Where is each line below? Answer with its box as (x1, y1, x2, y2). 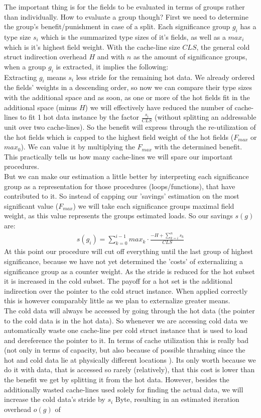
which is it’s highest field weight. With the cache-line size (4, 41, 180, 52)
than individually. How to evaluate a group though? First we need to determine (4, 11, 248, 22)
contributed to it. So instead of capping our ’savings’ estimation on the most (4, 191, 239, 201)
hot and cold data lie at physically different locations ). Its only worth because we (4, 354, 256, 365)
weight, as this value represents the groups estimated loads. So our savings (4, 210, 233, 221)
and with (97, 51, 125, 62)
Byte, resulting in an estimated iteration (115, 394, 239, 404)
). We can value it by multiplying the (21, 141, 135, 152)
